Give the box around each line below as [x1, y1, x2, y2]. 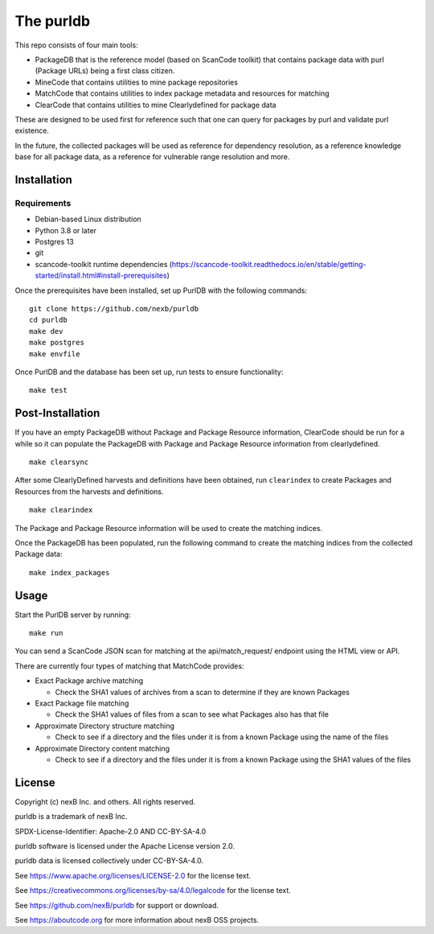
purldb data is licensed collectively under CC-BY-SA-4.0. [14, 856, 204, 866]
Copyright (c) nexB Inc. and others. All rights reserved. [14, 796, 196, 806]
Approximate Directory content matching [35, 743, 170, 753]
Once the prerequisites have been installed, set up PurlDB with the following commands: [14, 286, 308, 295]
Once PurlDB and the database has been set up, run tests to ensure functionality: [14, 367, 284, 376]
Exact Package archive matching [35, 676, 144, 685]
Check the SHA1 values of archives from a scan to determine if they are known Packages [55, 687, 350, 697]
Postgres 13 [35, 237, 74, 246]
